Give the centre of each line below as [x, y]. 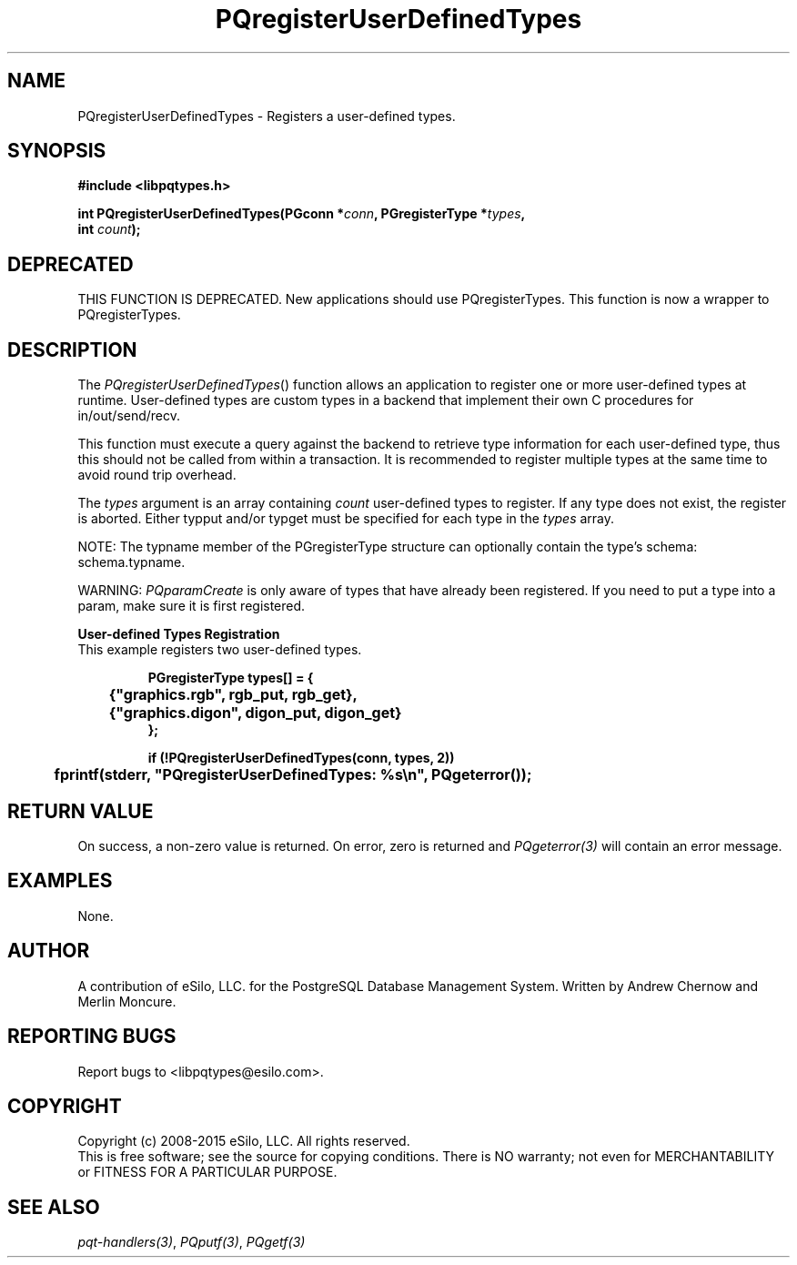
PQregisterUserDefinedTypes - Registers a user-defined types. [267, 116]
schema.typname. [131, 562]
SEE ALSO [54, 1207]
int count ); [109, 229]
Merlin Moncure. [127, 1001]
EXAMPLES [60, 881]
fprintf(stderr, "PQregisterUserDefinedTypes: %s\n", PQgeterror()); [293, 775]
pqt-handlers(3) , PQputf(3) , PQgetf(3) [192, 1242]
